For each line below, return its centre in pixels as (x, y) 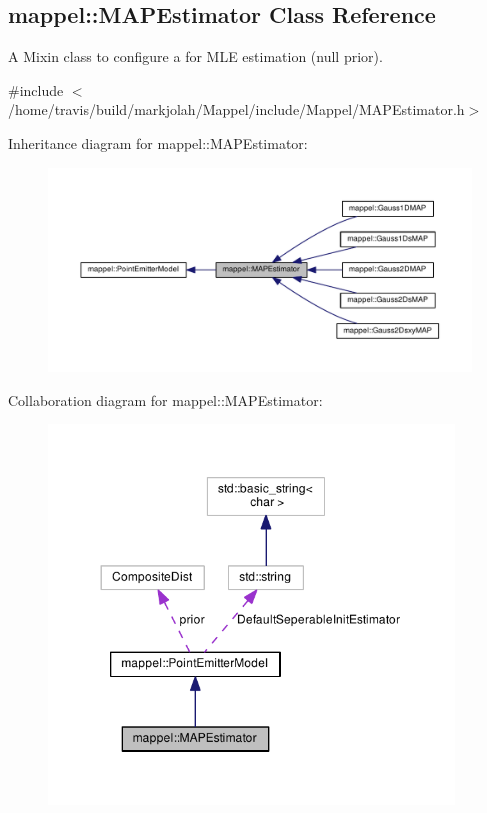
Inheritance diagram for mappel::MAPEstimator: (158, 142)
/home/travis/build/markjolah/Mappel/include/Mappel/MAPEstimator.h (236, 109)
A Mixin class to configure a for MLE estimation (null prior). (195, 56)
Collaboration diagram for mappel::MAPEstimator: (165, 399)
